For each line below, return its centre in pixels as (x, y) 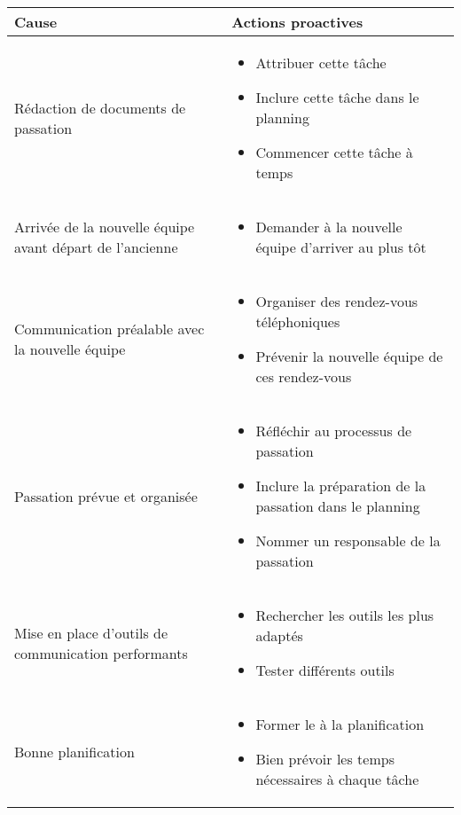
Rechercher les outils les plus (345, 615)
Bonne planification (74, 752)
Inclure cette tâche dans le (337, 97)
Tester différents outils (325, 670)
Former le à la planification (340, 724)
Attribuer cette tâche (321, 63)
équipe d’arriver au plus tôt (341, 247)
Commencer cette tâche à (334, 152)
